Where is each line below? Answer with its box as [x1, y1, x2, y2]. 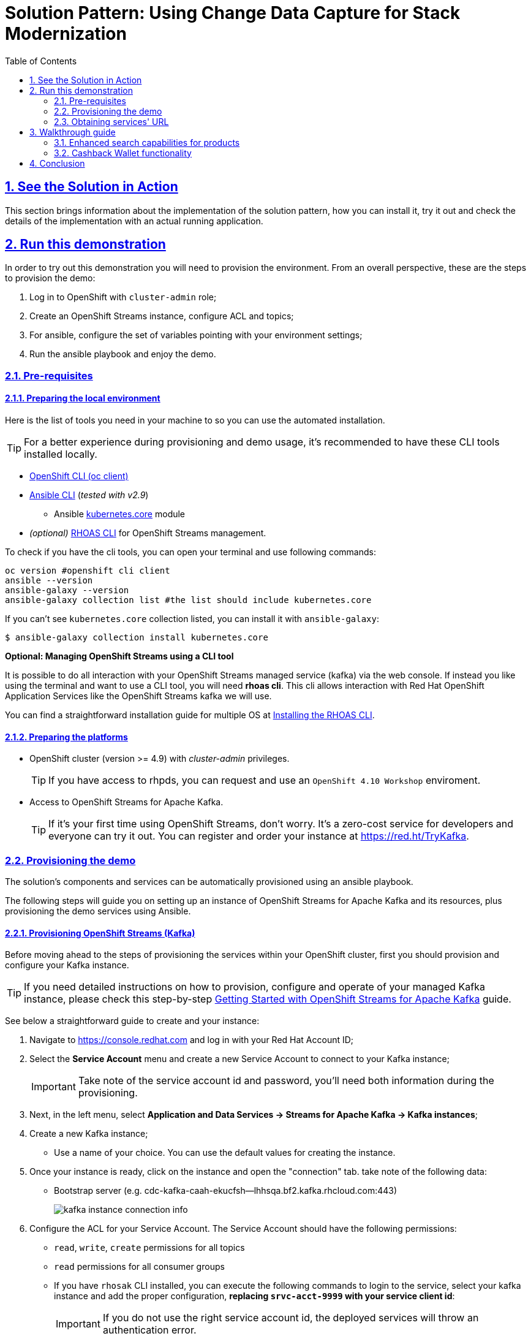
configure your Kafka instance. [5, 960, 129, 971]
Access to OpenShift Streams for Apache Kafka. [29, 797, 224, 808]
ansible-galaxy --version [5, 585, 129, 596]
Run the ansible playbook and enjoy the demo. [29, 349, 216, 360]
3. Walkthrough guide [29, 126, 116, 137]
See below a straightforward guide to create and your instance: [5, 1015, 260, 1027]
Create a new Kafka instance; [29, 1128, 148, 1139]
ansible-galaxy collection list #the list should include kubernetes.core [5, 595, 372, 605]
